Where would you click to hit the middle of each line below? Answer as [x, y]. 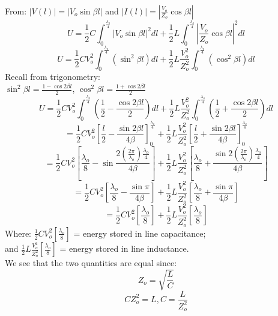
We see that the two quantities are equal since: [91, 263]
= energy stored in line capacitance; [140, 233]
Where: [18, 233]
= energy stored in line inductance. [124, 248]
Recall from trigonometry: [53, 77]
